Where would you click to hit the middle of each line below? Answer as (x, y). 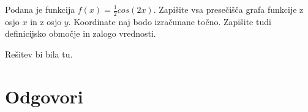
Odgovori (44, 96)
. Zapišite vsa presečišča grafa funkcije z (228, 9)
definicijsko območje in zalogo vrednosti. (81, 33)
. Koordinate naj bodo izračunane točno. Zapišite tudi (170, 21)
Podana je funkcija (40, 9)
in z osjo (46, 21)
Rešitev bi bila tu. (39, 54)
